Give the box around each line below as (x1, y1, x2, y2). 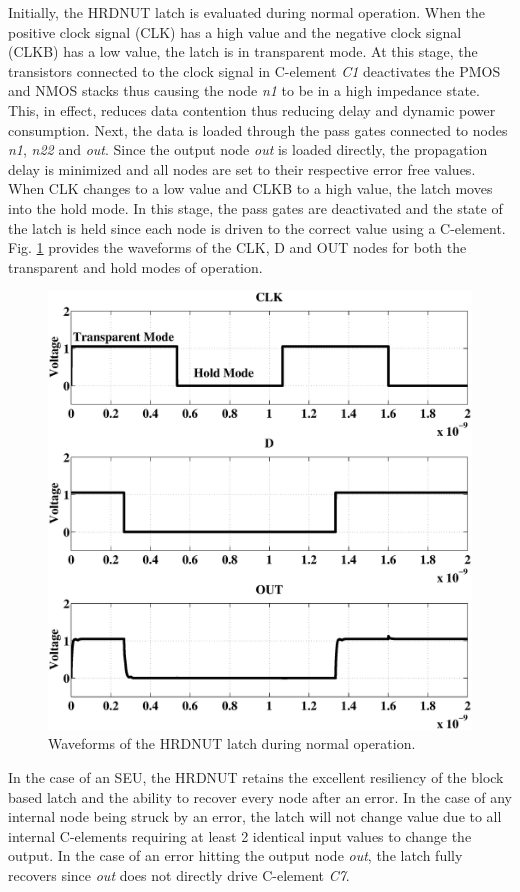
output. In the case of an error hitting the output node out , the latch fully (8, 845, 463, 866)
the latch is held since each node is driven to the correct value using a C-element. (8, 217, 506, 238)
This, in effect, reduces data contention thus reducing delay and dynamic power (8, 99, 496, 120)
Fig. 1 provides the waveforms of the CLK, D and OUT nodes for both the (8, 237, 467, 258)
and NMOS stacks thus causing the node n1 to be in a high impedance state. (8, 80, 480, 101)
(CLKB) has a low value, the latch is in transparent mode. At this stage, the (8, 41, 478, 62)
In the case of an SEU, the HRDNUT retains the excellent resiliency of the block (8, 767, 504, 788)
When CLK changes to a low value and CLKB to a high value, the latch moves (8, 178, 493, 199)
